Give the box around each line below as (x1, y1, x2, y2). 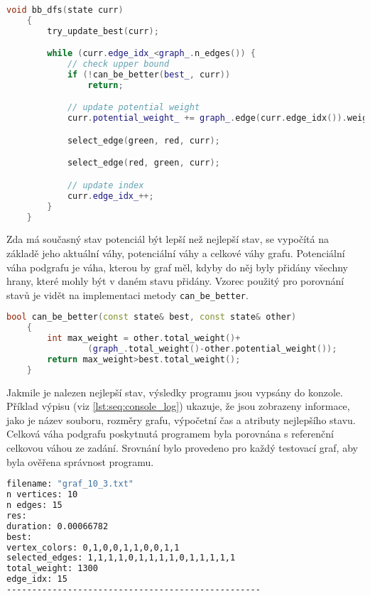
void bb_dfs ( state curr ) (6, 5, 124, 15)
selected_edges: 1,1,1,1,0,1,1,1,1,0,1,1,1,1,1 (6, 553, 236, 563)
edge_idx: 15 (6, 574, 67, 585)
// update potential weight (67, 102, 200, 113)
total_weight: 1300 (6, 563, 98, 574)
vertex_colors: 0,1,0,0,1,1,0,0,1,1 (6, 542, 180, 553)
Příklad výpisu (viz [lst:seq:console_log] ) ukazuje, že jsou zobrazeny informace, (6, 399, 350, 413)
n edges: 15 (6, 500, 62, 510)
